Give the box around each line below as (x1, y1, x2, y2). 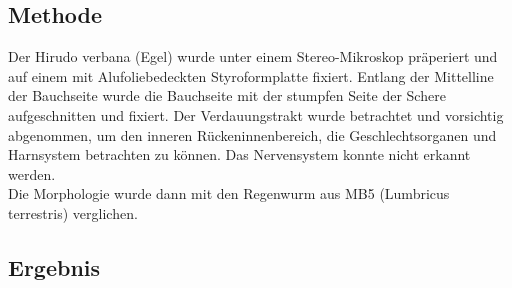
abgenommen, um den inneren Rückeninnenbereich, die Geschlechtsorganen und (8, 124, 497, 145)
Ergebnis (8, 251, 101, 282)
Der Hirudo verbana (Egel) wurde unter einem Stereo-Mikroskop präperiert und (8, 46, 498, 67)
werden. (8, 163, 56, 184)
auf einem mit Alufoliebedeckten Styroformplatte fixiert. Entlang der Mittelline (8, 65, 494, 86)
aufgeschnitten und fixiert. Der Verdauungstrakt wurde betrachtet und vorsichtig (8, 104, 504, 125)
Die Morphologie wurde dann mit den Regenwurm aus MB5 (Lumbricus (8, 183, 450, 204)
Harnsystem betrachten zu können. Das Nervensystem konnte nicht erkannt (8, 144, 471, 165)
